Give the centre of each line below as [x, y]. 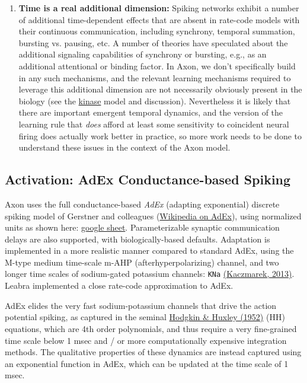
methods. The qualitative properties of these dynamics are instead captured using [153, 352]
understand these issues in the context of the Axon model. [124, 147]
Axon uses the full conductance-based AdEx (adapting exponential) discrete [142, 204]
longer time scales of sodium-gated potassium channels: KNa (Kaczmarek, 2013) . [150, 274]
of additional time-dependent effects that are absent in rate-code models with [159, 19]
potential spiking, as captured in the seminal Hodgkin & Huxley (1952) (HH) [145, 317]
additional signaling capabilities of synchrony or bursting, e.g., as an [143, 54]
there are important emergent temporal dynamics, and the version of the [151, 112]
